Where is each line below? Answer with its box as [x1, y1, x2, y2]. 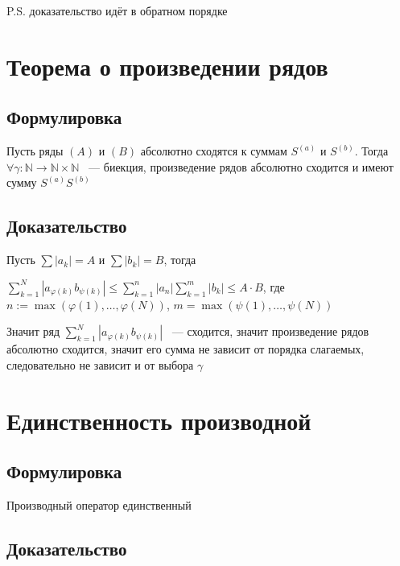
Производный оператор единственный [6, 497, 192, 514]
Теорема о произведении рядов [6, 49, 328, 82]
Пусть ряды [6, 143, 64, 159]
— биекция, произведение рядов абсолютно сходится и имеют [89, 158, 394, 175]
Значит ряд [6, 323, 60, 340]
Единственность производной [6, 403, 311, 436]
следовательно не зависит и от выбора [6, 356, 194, 373]
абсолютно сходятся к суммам [140, 143, 287, 159]
